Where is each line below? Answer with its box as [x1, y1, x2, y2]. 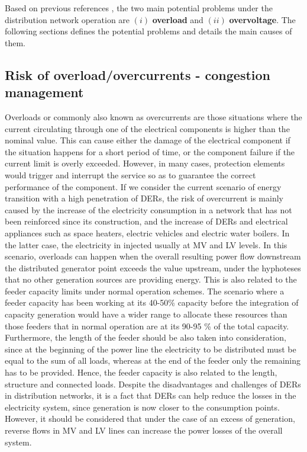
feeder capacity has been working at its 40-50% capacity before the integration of [5, 296, 299, 309]
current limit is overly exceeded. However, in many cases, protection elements [5, 157, 285, 169]
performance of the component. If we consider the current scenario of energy [5, 180, 282, 193]
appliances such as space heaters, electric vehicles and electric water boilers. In [5, 226, 290, 239]
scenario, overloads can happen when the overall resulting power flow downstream [5, 250, 301, 262]
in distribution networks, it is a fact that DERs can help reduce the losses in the [5, 389, 296, 402]
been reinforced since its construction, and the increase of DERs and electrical [5, 215, 288, 227]
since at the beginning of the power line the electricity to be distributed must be [5, 342, 296, 355]
